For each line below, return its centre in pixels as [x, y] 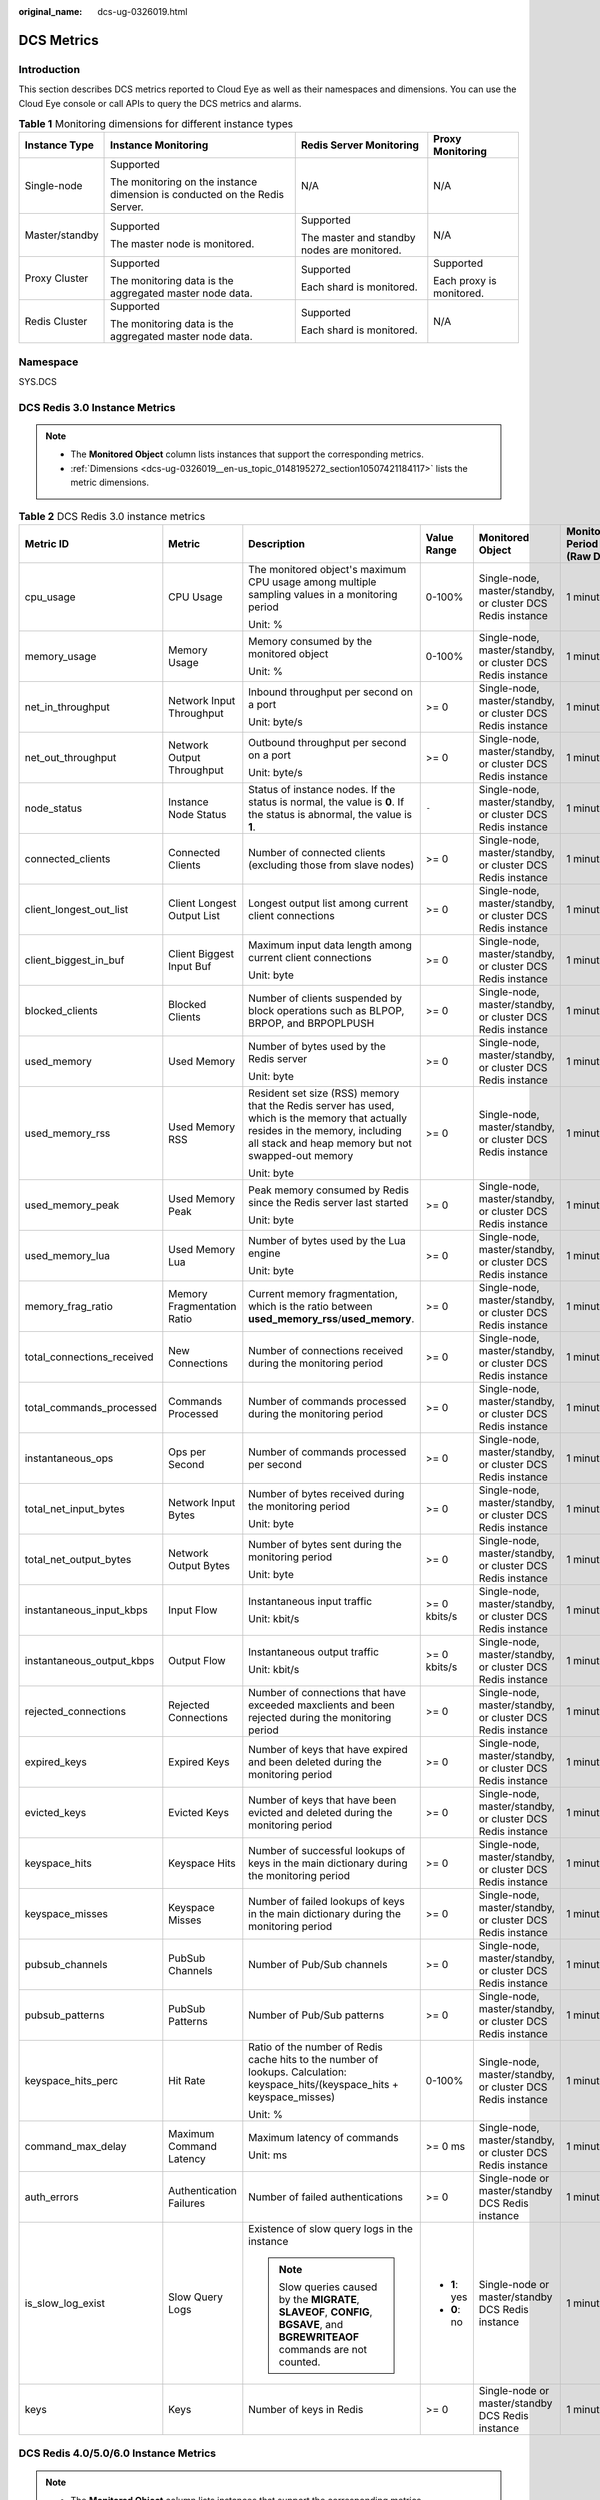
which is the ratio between [310, 1306]
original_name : [50, 11]
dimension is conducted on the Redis [197, 195]
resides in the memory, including [325, 1130]
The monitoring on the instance [184, 182]
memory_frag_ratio [69, 1306]
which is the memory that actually [327, 1118]
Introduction [49, 69]
